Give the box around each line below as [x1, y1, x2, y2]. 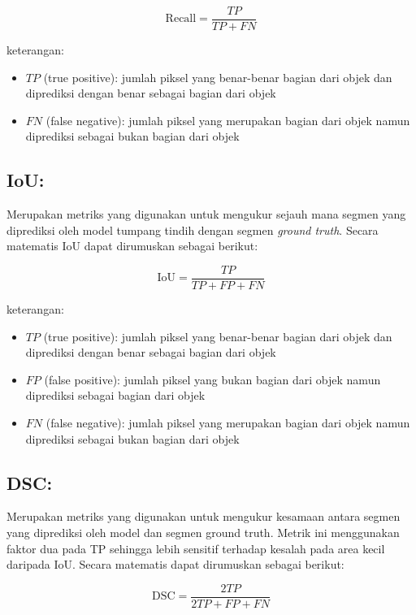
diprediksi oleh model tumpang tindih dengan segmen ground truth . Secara [6, 221, 379, 238]
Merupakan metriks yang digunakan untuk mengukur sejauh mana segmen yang [6, 206, 406, 223]
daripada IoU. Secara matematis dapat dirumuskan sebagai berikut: [6, 556, 344, 573]
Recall [165, 13, 197, 25]
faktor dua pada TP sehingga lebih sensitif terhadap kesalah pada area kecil [6, 539, 385, 557]
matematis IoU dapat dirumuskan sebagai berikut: [6, 237, 258, 254]
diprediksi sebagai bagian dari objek [25, 387, 206, 404]
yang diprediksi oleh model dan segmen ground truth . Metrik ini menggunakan [6, 524, 400, 541]
